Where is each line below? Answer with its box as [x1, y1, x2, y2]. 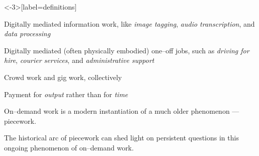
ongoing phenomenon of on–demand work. [4, 142, 134, 152]
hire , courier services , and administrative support [4, 55, 154, 65]
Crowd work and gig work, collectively [4, 71, 122, 82]
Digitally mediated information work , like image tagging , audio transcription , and [4, 18, 255, 29]
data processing [4, 28, 51, 39]
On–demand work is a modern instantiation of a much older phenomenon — [4, 106, 239, 116]
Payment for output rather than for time [4, 89, 128, 99]
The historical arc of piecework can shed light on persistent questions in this [4, 132, 239, 143]
